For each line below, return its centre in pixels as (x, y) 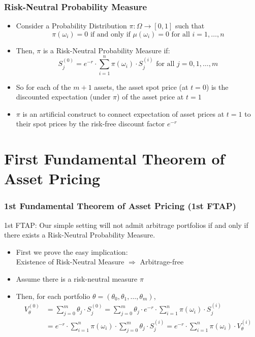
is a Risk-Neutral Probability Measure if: (106, 50)
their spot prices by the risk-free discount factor (90, 124)
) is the (217, 87)
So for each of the (43, 87)
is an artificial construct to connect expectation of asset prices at (123, 113)
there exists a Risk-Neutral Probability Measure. (80, 235)
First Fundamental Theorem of (115, 159)
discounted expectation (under (63, 97)
